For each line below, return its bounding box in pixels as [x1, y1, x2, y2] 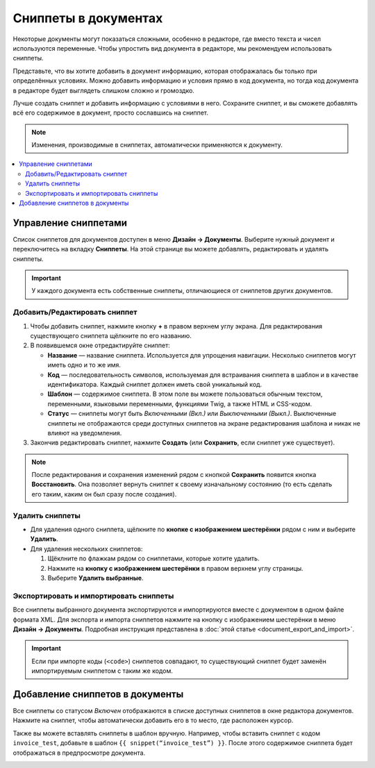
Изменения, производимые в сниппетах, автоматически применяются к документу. [31, 141, 283, 149]
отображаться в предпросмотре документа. [12, 749, 146, 757]
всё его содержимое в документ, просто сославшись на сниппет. [12, 108, 208, 117]
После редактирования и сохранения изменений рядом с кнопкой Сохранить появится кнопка [31, 471, 317, 479]
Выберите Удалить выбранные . [47, 574, 144, 582]
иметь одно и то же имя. [47, 361, 122, 369]
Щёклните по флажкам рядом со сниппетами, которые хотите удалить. [47, 554, 260, 562]
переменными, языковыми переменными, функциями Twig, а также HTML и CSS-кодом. [47, 399, 312, 408]
